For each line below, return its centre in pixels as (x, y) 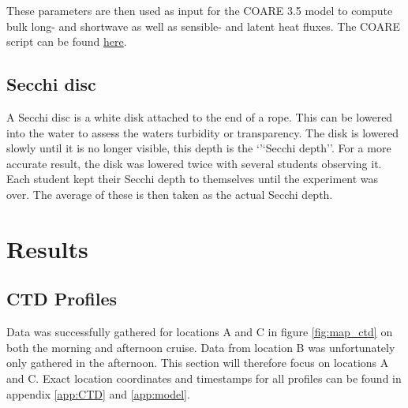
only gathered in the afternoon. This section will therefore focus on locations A (198, 363)
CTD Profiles (62, 299)
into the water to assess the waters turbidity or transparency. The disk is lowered (203, 132)
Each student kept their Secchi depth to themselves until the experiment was (193, 179)
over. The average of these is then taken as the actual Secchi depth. (170, 194)
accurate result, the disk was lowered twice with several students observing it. (194, 163)
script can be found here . (67, 41)
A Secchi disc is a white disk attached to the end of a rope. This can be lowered (200, 116)
